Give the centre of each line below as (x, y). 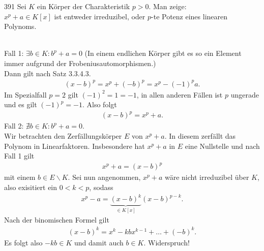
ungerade (245, 94)
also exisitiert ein (31, 187)
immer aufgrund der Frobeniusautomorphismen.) (80, 63)
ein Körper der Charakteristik (83, 6)
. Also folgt (99, 104)
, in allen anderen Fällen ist (180, 94)
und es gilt (21, 104)
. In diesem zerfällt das (200, 136)
